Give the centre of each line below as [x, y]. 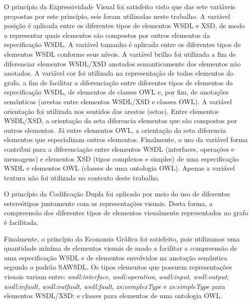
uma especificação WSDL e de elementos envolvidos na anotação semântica [116, 257]
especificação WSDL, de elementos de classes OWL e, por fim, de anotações [116, 92]
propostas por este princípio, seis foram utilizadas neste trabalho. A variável [117, 16]
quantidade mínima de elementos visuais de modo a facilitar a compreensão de [121, 248]
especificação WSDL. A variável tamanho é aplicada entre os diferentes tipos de [122, 44]
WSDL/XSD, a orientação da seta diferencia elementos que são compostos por [121, 120]
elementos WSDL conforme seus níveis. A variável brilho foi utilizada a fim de [120, 54]
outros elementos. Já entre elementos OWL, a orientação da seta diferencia [115, 130]
